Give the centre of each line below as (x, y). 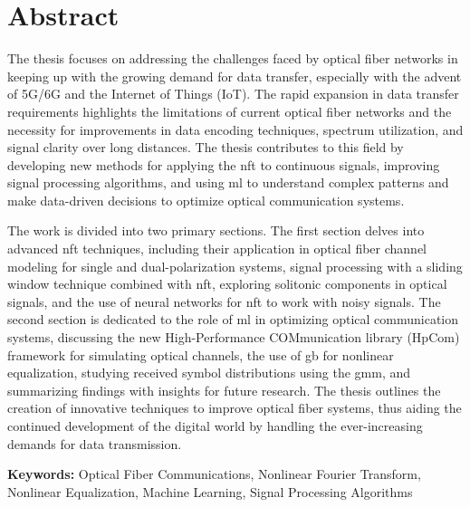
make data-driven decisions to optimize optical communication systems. (206, 200)
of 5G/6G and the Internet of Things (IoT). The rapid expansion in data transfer (233, 94)
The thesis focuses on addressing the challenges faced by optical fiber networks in (233, 58)
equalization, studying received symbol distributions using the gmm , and (209, 373)
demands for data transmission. (95, 443)
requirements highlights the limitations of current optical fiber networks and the (230, 111)
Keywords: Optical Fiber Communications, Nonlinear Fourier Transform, (214, 474)
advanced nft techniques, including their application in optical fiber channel (217, 249)
